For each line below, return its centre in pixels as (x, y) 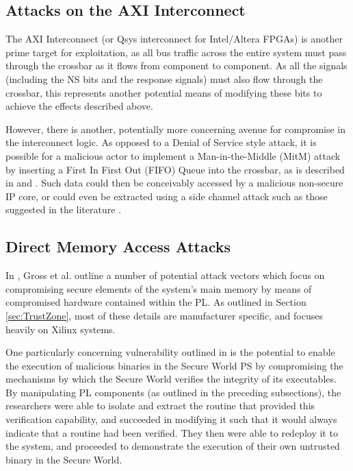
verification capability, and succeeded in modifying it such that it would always (171, 419)
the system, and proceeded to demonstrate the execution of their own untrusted (173, 446)
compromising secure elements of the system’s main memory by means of (159, 288)
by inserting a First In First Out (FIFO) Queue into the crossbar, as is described (175, 169)
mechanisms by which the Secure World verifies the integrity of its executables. (171, 379)
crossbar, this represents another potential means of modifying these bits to (164, 92)
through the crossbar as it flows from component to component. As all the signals (176, 65)
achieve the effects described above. (79, 106)
